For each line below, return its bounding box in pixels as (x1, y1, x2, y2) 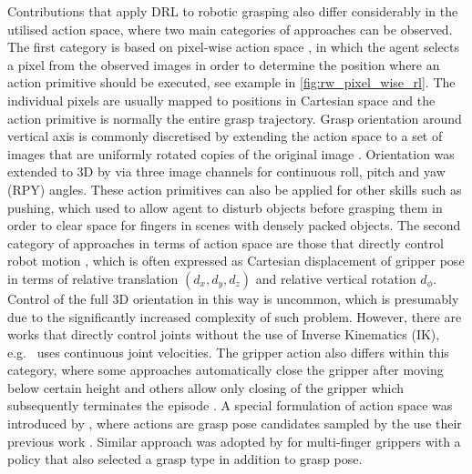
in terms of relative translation (7, 268, 179, 287)
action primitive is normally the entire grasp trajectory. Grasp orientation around (7, 108, 462, 127)
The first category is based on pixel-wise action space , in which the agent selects (7, 37, 459, 56)
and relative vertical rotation (255, 268, 416, 287)
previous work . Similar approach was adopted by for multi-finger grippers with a (7, 431, 461, 450)
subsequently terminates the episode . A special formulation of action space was (7, 396, 453, 415)
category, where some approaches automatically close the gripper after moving (7, 360, 444, 379)
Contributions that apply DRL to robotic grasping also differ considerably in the (7, 2, 458, 20)
